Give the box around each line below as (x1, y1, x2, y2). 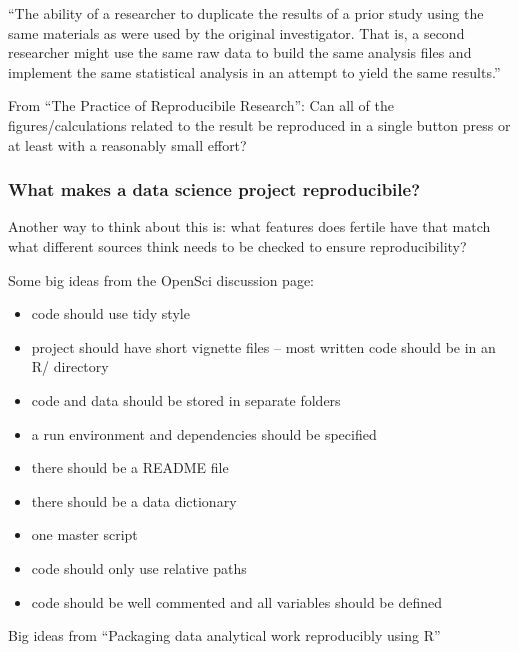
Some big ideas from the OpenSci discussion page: (8, 269, 315, 290)
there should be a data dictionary (31, 490, 237, 511)
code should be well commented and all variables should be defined (31, 591, 442, 612)
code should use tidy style (31, 303, 190, 324)
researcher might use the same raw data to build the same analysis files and (8, 42, 472, 63)
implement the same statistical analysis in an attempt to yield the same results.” (8, 61, 501, 82)
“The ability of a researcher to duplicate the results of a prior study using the (8, 3, 484, 23)
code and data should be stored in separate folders (31, 389, 341, 410)
